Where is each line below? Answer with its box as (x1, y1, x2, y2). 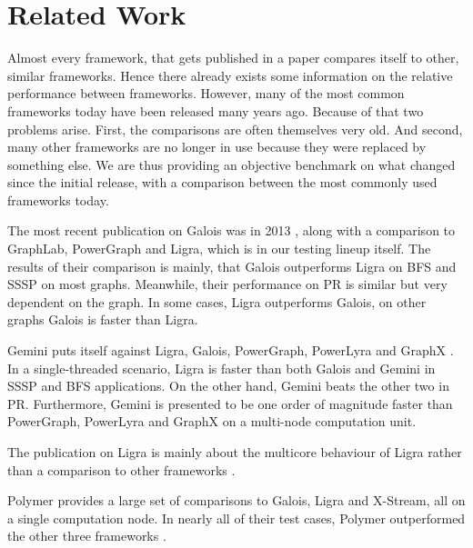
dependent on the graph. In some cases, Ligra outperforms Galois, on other (7, 292, 427, 311)
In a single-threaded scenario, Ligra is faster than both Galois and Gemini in (7, 358, 436, 377)
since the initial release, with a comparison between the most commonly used (7, 173, 438, 192)
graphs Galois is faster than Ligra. (7, 310, 198, 329)
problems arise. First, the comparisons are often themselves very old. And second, (7, 119, 463, 138)
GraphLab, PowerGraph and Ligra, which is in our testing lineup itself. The (7, 239, 431, 258)
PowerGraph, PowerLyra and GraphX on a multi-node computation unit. (7, 412, 417, 431)
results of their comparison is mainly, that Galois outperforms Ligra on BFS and (7, 256, 457, 275)
